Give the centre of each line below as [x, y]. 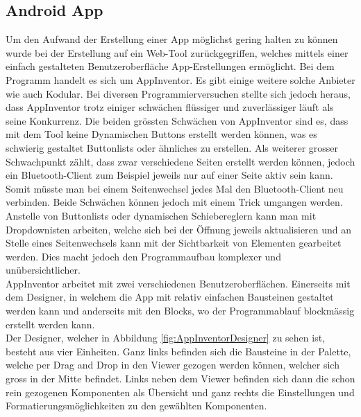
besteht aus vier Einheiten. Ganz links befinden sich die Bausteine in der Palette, [178, 351]
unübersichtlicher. [43, 270]
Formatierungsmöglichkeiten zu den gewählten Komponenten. [136, 406]
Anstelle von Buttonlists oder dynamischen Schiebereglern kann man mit [161, 215]
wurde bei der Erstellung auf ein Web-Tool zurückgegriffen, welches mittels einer [177, 52]
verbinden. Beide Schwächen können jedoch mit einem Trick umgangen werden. [174, 202]
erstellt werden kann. [50, 324]
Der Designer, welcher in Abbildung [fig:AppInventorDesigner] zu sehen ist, [166, 338]
